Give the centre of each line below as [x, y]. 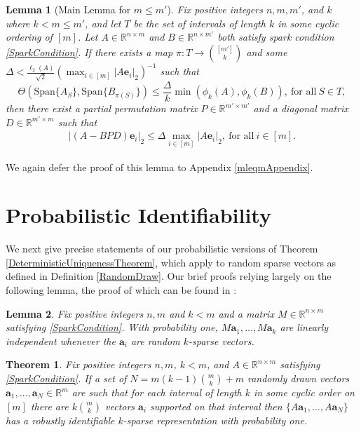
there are [49, 406]
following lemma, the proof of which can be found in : [121, 290]
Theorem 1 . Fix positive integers [79, 364]
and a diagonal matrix [301, 108]
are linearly [304, 327]
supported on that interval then [216, 406]
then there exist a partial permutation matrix [102, 108]
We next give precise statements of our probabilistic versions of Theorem [162, 249]
